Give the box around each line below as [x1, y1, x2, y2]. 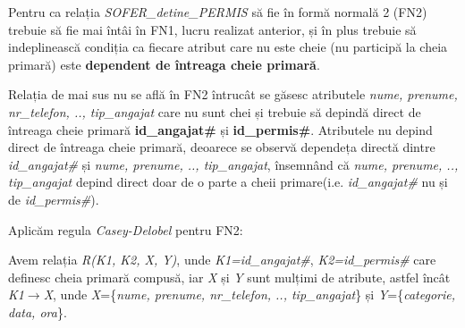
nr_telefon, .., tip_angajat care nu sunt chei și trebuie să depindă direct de [8, 102, 421, 121]
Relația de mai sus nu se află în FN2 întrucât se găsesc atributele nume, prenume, [8, 85, 458, 104]
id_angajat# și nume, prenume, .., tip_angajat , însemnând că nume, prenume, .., [8, 155, 459, 173]
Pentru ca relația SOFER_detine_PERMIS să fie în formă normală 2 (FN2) [8, 3, 427, 21]
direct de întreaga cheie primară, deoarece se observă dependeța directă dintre [8, 138, 435, 156]
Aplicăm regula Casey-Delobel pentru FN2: [8, 220, 243, 239]
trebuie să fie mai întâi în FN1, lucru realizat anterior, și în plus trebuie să [8, 20, 417, 38]
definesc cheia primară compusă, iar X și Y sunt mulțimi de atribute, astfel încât [8, 267, 451, 286]
